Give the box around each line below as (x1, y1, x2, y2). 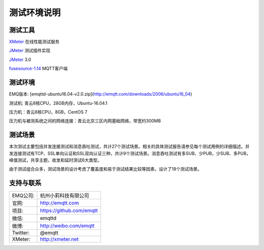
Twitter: (12, 230, 30, 236)
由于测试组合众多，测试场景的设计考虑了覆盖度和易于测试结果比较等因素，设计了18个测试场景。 (9, 166, 202, 172)
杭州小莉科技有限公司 (40, 192, 89, 199)
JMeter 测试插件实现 (9, 48, 51, 54)
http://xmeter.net (40, 236, 79, 243)
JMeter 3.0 (9, 57, 31, 62)
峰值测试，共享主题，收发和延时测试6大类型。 (9, 157, 102, 163)
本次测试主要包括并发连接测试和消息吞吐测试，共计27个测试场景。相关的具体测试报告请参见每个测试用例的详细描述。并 (9, 144, 250, 150)
